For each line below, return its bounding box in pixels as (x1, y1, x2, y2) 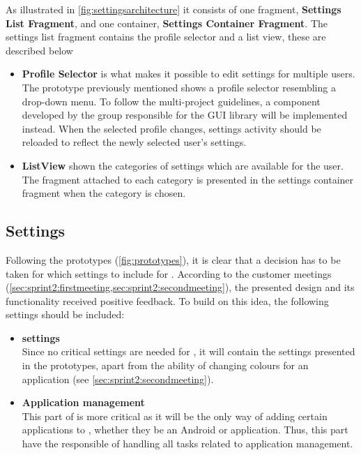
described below (6, 43, 73, 57)
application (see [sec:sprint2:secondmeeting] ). (22, 371, 214, 386)
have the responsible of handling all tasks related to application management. (22, 436, 353, 451)
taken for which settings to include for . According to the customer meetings (6, 266, 332, 281)
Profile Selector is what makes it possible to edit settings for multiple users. (22, 66, 355, 81)
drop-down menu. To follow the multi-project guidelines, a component (22, 94, 321, 108)
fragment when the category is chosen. (22, 186, 186, 200)
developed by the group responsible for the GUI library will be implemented (22, 107, 348, 122)
